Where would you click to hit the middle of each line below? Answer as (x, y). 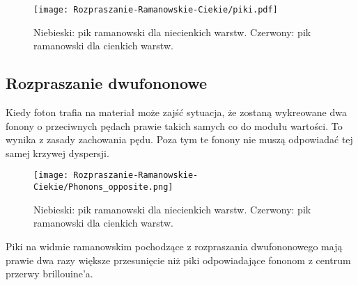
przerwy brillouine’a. (49, 274)
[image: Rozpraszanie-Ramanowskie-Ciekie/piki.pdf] (156, 10)
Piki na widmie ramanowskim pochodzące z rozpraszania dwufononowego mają (174, 246)
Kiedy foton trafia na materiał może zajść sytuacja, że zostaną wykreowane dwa (176, 112)
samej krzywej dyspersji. (57, 153)
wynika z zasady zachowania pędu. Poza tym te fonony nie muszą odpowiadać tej (179, 139)
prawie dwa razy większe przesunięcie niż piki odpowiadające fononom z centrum (178, 260)
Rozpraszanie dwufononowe (107, 83)
